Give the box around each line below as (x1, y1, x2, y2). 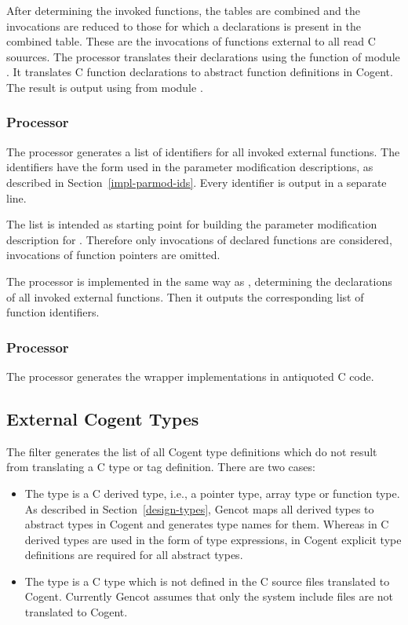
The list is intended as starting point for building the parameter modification (6, 216, 377, 232)
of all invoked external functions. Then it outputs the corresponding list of (6, 288, 364, 305)
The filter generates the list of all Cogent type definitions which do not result (6, 443, 377, 459)
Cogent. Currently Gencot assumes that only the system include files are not (24, 588, 394, 605)
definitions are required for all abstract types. (24, 546, 243, 563)
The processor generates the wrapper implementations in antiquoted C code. (6, 367, 374, 384)
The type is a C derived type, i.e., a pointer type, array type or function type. (24, 484, 400, 501)
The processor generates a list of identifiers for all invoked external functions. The (6, 143, 400, 159)
